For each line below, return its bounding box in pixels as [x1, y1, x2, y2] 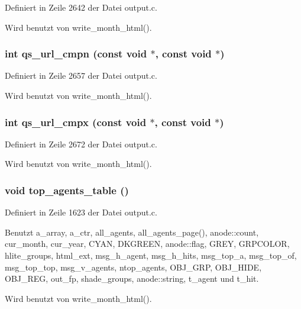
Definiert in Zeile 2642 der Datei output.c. [5, 1, 157, 13]
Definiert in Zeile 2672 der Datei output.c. [5, 137, 157, 150]
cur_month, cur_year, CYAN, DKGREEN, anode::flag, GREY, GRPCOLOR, [5, 237, 290, 250]
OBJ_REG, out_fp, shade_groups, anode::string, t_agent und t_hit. [5, 272, 259, 285]
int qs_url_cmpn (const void [5, 46, 147, 61]
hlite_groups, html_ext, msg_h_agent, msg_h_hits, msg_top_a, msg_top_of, [5, 249, 297, 261]
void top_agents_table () [5, 182, 129, 197]
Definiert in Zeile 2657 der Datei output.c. [5, 69, 157, 82]
